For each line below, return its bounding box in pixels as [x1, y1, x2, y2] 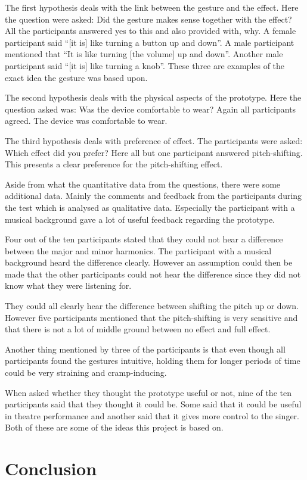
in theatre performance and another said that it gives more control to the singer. [5, 409, 300, 422]
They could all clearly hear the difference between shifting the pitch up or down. [5, 300, 299, 312]
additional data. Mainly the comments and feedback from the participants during [5, 189, 302, 202]
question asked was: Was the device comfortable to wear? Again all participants [5, 102, 296, 115]
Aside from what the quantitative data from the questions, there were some [5, 177, 281, 190]
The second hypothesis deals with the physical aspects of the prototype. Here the [5, 91, 302, 104]
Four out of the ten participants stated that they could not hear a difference [5, 233, 283, 245]
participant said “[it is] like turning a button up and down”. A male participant [5, 36, 294, 48]
